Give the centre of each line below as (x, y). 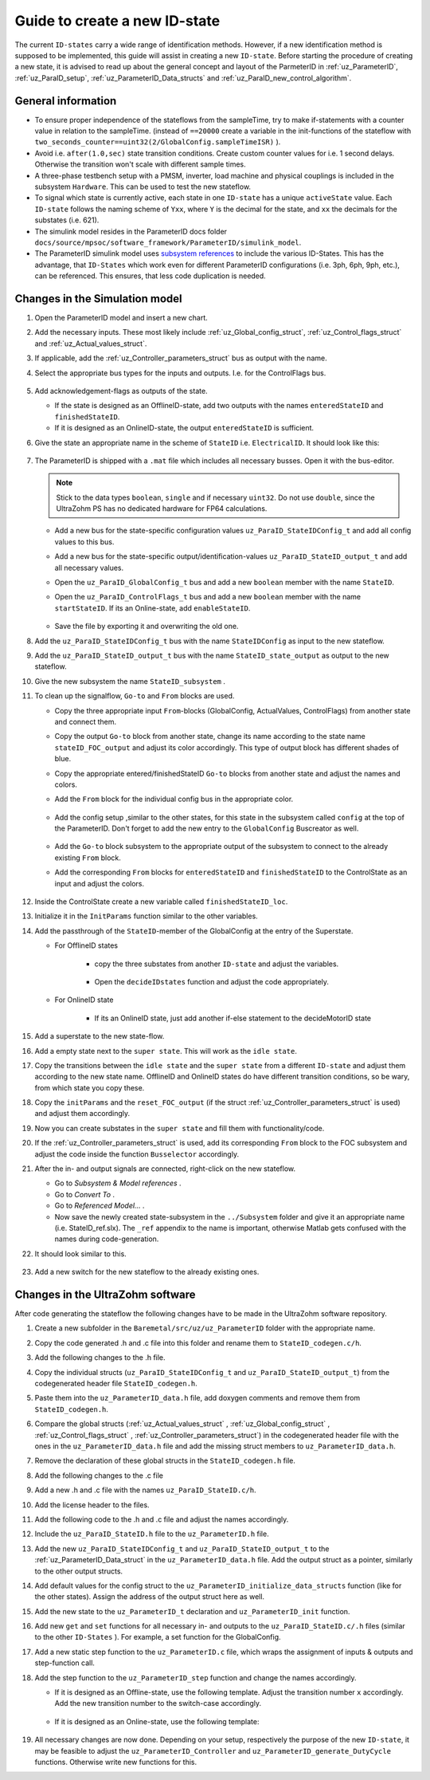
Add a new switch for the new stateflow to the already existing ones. (147, 1272)
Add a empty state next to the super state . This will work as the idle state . (166, 1051)
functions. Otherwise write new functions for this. (116, 1762)
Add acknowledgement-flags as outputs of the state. (121, 391)
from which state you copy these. (90, 1087)
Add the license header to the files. (92, 1505)
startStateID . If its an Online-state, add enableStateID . (152, 608)
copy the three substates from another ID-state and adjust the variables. (217, 964)
